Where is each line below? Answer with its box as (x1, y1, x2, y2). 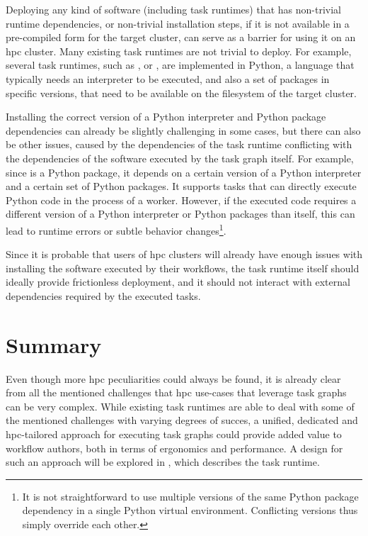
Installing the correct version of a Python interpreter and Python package (6, 109, 326, 124)
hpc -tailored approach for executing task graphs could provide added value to (6, 427, 342, 442)
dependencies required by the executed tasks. (6, 288, 201, 303)
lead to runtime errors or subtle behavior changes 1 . (6, 220, 226, 238)
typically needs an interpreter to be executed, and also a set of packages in (6, 71, 330, 86)
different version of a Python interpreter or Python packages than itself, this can (6, 206, 355, 221)
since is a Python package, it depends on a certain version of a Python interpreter (6, 164, 362, 179)
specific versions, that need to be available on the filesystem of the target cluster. (6, 85, 357, 100)
